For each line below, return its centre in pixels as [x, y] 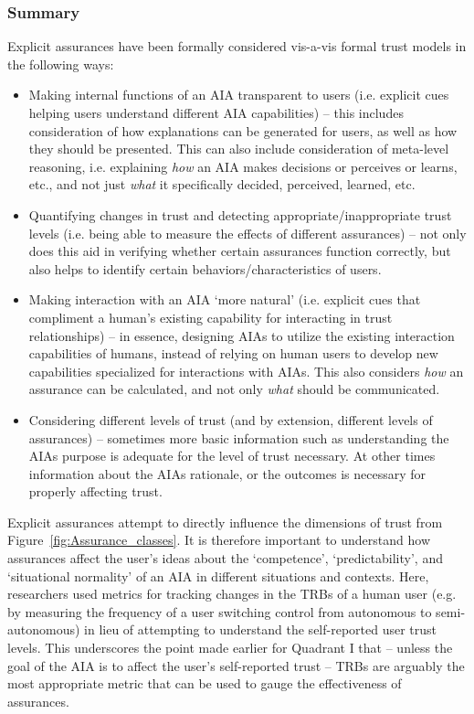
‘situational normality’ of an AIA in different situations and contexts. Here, [218, 575]
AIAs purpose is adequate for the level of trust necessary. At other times [232, 456]
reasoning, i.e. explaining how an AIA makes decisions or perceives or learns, [243, 166]
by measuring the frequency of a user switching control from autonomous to [220, 611]
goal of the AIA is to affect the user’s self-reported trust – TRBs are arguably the [236, 665]
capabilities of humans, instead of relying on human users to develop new [233, 353]
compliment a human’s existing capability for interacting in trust [211, 317]
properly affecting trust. [95, 491]
